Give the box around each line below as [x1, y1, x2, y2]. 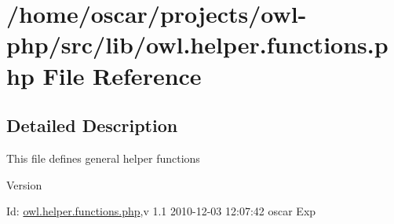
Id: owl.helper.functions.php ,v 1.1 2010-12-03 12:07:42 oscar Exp [6, 203, 316, 219]
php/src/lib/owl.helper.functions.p [6, 28, 389, 61]
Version [6, 176, 42, 193]
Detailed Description [6, 113, 178, 138]
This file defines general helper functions [6, 149, 200, 166]
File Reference [42, 59, 202, 91]
